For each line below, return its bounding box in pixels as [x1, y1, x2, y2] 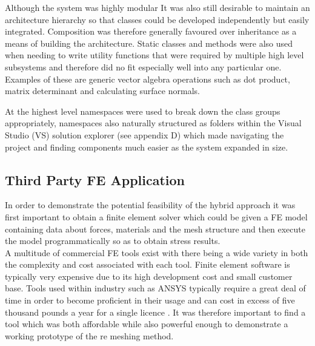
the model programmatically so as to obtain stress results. [5, 234, 220, 247]
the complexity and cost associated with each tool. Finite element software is [5, 258, 290, 271]
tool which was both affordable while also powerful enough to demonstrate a [5, 317, 288, 330]
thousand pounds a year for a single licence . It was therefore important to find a [5, 305, 306, 318]
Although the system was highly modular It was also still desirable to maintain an [5, 1, 310, 13]
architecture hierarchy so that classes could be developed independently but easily [5, 13, 310, 25]
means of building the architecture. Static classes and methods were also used [5, 36, 293, 49]
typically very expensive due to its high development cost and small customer [5, 270, 293, 282]
